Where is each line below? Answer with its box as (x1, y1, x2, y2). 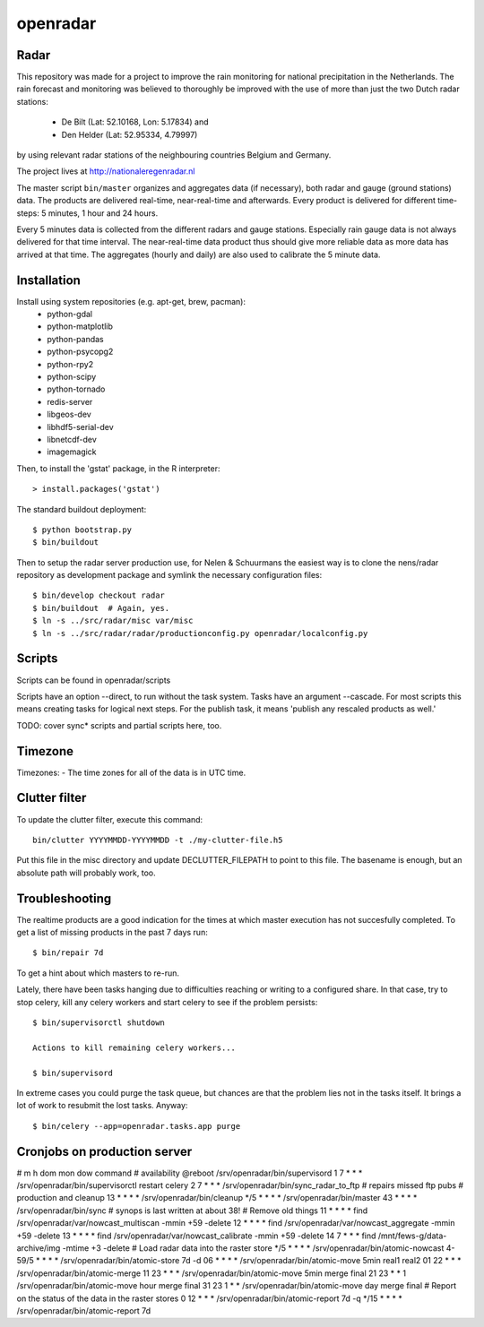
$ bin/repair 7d (32, 948, 104, 958)
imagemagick (47, 446, 98, 457)
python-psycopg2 (47, 346, 114, 358)
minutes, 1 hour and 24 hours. (48, 207, 159, 219)
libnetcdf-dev (47, 434, 98, 444)
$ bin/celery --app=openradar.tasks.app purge (32, 1121, 241, 1131)
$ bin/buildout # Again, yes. (32, 603, 170, 613)
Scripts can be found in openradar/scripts (16, 675, 171, 685)
